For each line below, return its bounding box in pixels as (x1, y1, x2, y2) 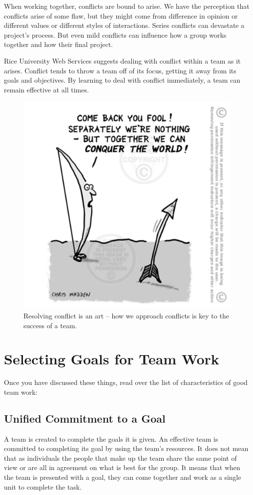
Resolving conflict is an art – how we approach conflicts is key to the (23, 310, 229, 320)
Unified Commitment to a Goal (4, 410, 166, 426)
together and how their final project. (4, 39, 113, 49)
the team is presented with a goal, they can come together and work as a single (4, 472, 241, 482)
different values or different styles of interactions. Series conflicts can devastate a (4, 20, 245, 30)
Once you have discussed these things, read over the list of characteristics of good (4, 377, 248, 387)
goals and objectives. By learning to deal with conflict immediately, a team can (4, 75, 241, 85)
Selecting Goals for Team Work (4, 349, 219, 369)
